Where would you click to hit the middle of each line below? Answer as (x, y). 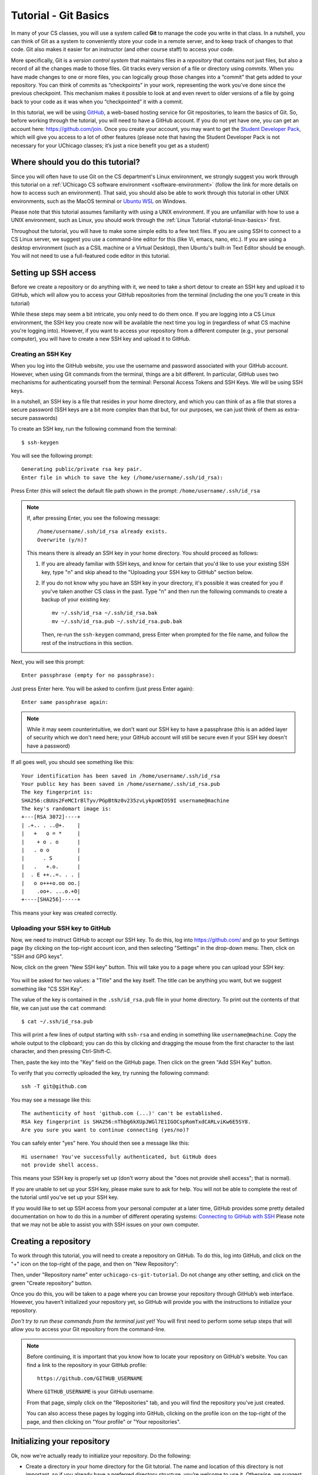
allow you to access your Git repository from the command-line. (88, 1329)
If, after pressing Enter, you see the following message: (93, 518)
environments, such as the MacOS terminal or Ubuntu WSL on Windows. (99, 201)
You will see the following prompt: (52, 455)
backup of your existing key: (76, 599)
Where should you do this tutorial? (76, 162)
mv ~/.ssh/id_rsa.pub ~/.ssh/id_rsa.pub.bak (117, 621)
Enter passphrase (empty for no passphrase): (88, 675)
